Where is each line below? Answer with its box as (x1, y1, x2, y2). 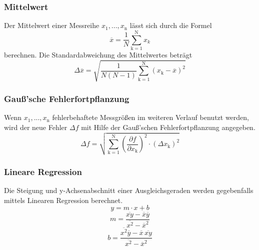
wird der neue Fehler (4, 121, 67, 132)
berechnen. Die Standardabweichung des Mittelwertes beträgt (4, 49, 192, 59)
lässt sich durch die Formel (129, 20, 212, 30)
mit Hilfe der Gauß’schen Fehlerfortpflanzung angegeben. (81, 121, 255, 132)
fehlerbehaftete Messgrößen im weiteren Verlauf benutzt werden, (52, 112, 249, 122)
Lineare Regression (4, 165, 82, 177)
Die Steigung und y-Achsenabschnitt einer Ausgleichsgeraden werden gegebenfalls (4, 185, 253, 195)
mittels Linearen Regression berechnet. (4, 194, 123, 205)
